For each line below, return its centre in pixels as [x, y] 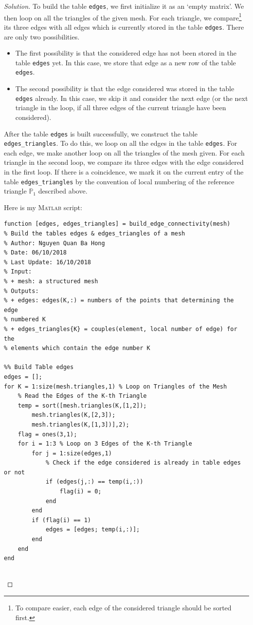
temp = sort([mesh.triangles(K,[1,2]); [82, 405]
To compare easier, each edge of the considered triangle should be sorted [123, 607]
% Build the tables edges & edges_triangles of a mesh [95, 234]
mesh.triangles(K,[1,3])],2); [81, 424]
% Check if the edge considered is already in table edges [143, 463]
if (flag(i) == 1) [61, 520]
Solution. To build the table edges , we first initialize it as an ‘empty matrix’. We [124, 6]
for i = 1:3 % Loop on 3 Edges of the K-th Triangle [105, 444]
